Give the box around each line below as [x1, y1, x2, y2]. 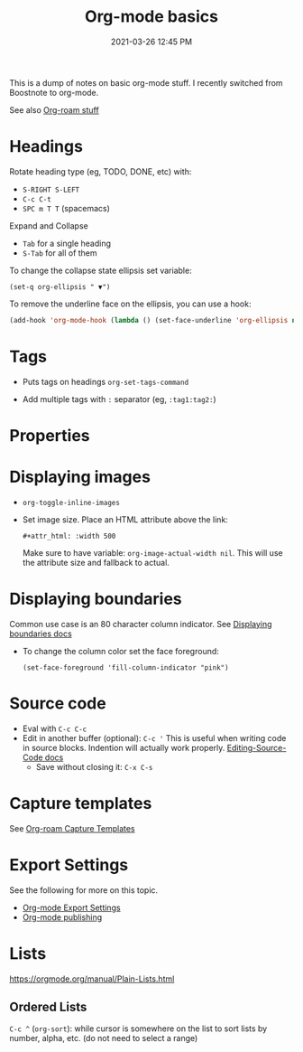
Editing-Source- [226, 742, 287, 753]
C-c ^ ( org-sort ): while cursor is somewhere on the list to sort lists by [9, 1023, 268, 1034]
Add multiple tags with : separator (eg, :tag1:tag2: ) [22, 393, 216, 404]
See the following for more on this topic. [9, 884, 159, 896]
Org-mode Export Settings [22, 902, 121, 913]
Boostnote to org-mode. [9, 87, 99, 98]
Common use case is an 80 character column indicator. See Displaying [9, 618, 272, 629]
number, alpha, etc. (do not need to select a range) [9, 1033, 198, 1044]
